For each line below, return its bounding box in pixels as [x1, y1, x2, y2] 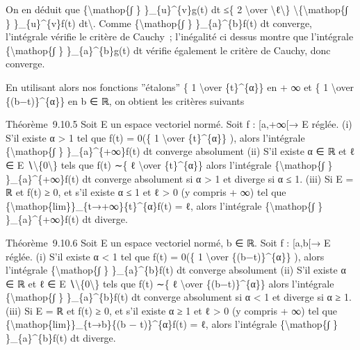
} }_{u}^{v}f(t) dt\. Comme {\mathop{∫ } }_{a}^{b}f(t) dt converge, [6, 15, 312, 30]
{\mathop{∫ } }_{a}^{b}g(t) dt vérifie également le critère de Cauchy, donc [6, 42, 331, 57]
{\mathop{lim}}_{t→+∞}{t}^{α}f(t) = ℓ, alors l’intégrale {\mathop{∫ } [6, 198, 323, 212]
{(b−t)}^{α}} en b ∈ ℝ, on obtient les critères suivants [6, 93, 245, 108]
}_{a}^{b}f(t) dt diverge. [6, 331, 116, 345]
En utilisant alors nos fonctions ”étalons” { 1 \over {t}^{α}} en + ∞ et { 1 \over [6, 79, 354, 94]
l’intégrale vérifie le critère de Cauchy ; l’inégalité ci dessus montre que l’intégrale [6, 29, 354, 44]
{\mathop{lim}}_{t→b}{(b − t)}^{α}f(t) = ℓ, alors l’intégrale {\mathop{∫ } [6, 317, 338, 331]
